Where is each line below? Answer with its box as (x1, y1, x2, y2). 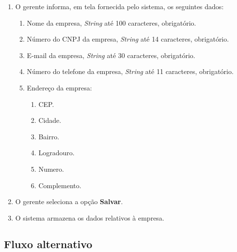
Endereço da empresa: (27, 82, 92, 92)
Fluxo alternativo (4, 236, 93, 251)
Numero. (38, 163, 64, 174)
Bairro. (38, 131, 60, 141)
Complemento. (38, 180, 81, 190)
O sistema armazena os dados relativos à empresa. (15, 212, 164, 222)
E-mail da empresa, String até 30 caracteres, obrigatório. (27, 50, 195, 60)
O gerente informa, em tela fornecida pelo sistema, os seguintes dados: (15, 1, 224, 11)
